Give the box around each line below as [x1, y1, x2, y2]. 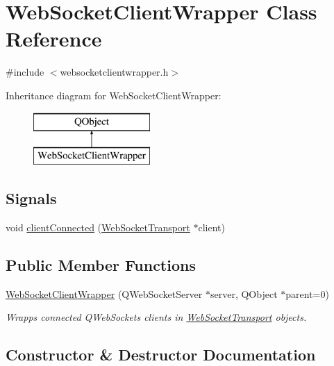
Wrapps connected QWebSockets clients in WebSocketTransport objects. [6, 310, 307, 324]
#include [6, 65, 44, 79]
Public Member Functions [6, 253, 196, 275]
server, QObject [210, 286, 278, 301]
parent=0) [285, 286, 329, 301]
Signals [6, 188, 57, 209]
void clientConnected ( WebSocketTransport [6, 219, 190, 234]
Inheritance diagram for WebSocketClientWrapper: [6, 88, 222, 102]
